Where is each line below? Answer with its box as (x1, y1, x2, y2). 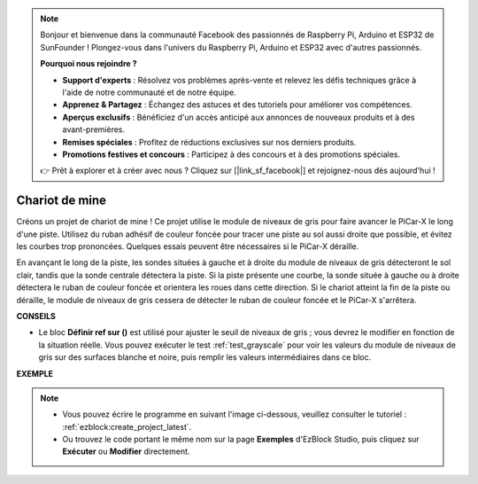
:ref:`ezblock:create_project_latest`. (62, 421, 192, 432)
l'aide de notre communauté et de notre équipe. (62, 87, 236, 98)
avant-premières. (62, 124, 126, 135)
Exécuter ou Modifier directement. (62, 446, 190, 457)
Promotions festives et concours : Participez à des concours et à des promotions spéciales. (62, 149, 401, 160)
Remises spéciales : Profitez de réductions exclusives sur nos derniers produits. (62, 137, 357, 147)
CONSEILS (16, 310, 57, 321)
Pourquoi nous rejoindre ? (40, 59, 137, 69)
